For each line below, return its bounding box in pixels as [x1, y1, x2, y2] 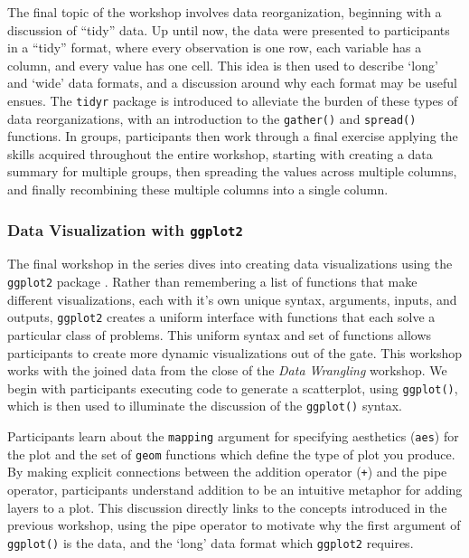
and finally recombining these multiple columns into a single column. [7, 180, 389, 199]
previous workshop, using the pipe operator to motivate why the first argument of [7, 515, 461, 534]
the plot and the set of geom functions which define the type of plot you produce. [7, 444, 455, 463]
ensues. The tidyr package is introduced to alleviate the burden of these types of [7, 90, 458, 109]
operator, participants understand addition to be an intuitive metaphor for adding [7, 480, 463, 498]
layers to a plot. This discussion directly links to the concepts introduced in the [7, 497, 447, 516]
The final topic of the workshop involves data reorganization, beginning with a [7, 3, 442, 21]
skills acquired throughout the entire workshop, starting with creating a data [7, 144, 433, 163]
